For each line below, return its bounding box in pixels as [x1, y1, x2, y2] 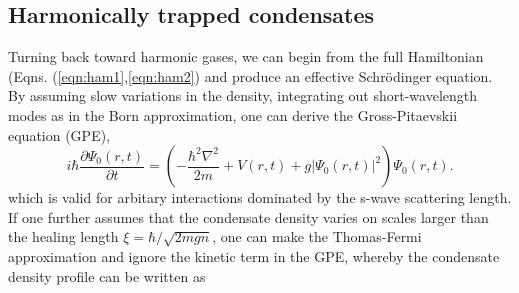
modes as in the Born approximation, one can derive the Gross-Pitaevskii [8, 104, 458, 125]
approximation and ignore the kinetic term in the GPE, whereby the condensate [8, 245, 500, 266]
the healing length [8, 226, 119, 247]
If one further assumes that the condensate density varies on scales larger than [8, 206, 489, 227]
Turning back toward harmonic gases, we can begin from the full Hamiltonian [8, 46, 484, 67]
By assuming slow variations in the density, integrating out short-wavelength [8, 85, 477, 106]
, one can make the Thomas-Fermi [212, 226, 422, 247]
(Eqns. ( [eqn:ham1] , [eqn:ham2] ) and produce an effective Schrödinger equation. [8, 65, 493, 86]
